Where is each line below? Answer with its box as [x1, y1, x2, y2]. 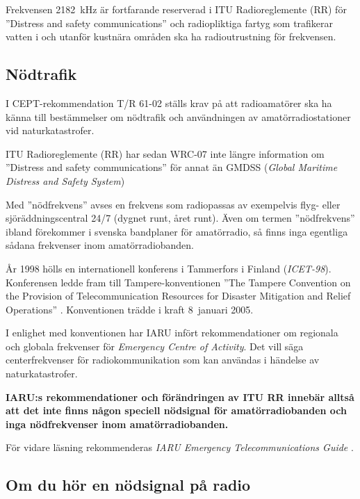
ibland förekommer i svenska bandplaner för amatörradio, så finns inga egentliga [6, 224, 348, 238]
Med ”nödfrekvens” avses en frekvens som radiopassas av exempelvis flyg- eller [6, 197, 341, 211]
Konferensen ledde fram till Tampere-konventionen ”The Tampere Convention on [6, 275, 351, 289]
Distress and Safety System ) [6, 173, 125, 188]
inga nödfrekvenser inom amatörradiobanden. [6, 416, 229, 431]
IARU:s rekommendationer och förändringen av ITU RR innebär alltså [6, 389, 354, 404]
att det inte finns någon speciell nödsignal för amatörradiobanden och [6, 403, 347, 418]
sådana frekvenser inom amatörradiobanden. [6, 238, 195, 252]
